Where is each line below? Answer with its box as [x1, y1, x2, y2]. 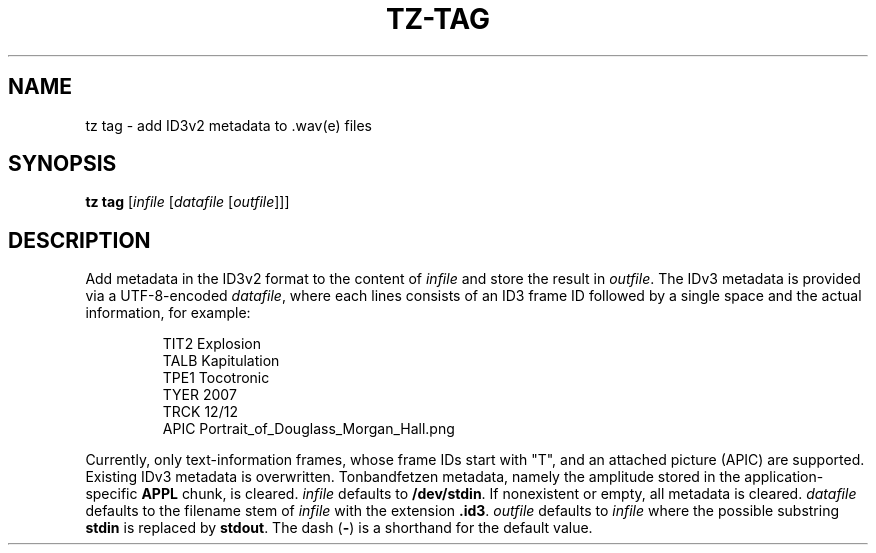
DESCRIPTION [8, 227, 151, 253]
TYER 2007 [162, 386, 237, 404]
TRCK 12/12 [162, 403, 238, 421]
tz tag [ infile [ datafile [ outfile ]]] [85, 193, 290, 211]
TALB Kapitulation [162, 352, 280, 370]
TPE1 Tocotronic [162, 369, 270, 387]
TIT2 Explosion [162, 335, 261, 353]
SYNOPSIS [8, 151, 117, 177]
